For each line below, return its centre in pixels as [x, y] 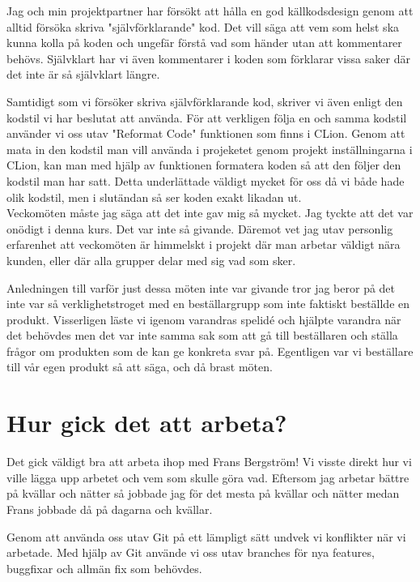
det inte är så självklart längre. [83, 74]
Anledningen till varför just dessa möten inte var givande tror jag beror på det [201, 287]
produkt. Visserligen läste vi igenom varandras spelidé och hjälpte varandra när [204, 319]
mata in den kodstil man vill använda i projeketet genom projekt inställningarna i [210, 149]
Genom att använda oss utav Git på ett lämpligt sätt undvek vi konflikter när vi [206, 536]
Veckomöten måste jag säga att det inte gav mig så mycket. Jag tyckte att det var [210, 213]
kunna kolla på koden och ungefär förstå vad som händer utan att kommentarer [204, 43]
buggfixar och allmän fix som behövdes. [104, 568]
